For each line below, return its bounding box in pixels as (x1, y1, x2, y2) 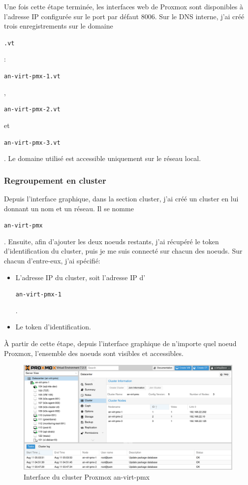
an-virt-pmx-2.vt (4, 106, 61, 113)
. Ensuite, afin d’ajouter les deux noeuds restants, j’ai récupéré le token (4, 236, 219, 246)
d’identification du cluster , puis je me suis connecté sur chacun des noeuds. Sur (4, 246, 243, 256)
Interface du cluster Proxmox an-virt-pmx (24, 471, 150, 482)
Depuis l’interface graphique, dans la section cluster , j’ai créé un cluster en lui (4, 194, 239, 203)
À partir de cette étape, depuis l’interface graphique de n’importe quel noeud (4, 338, 237, 349)
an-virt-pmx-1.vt (4, 73, 61, 80)
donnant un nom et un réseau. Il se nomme (4, 203, 134, 213)
